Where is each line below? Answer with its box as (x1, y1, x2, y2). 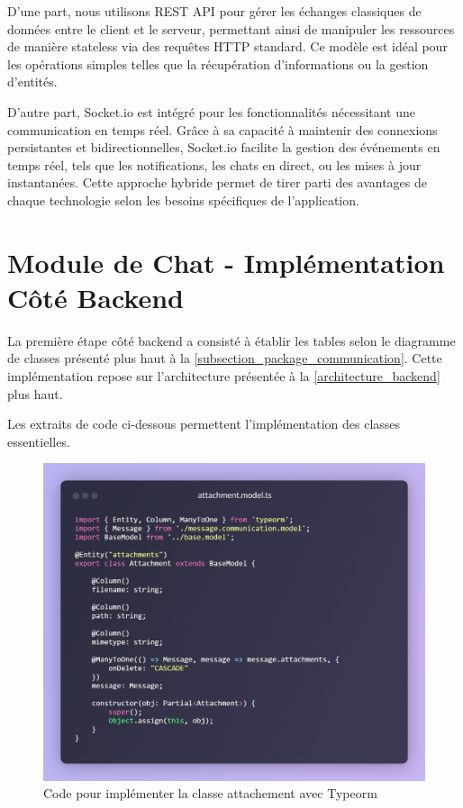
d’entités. (7, 72, 58, 91)
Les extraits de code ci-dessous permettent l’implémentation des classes (7, 414, 401, 433)
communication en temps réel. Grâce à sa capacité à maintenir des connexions (7, 120, 438, 139)
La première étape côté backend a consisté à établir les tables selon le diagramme (7, 331, 456, 350)
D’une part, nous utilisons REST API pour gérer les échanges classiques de (7, 2, 422, 20)
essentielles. (7, 431, 70, 450)
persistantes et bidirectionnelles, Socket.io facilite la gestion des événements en (7, 138, 440, 157)
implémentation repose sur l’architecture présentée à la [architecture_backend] (7, 367, 440, 386)
